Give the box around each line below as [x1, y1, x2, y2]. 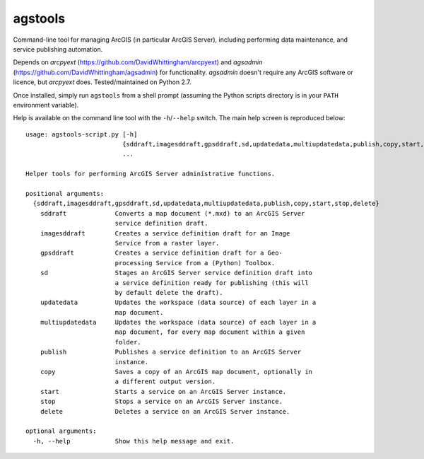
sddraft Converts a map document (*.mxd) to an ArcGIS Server [40, 209, 305, 217]
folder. [114, 338, 141, 346]
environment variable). [13, 100, 79, 109]
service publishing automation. [13, 45, 103, 53]
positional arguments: [25, 190, 105, 198]
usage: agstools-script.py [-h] [25, 130, 138, 138]
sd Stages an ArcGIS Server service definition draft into [40, 269, 313, 277]
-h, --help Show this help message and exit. [33, 437, 235, 445]
